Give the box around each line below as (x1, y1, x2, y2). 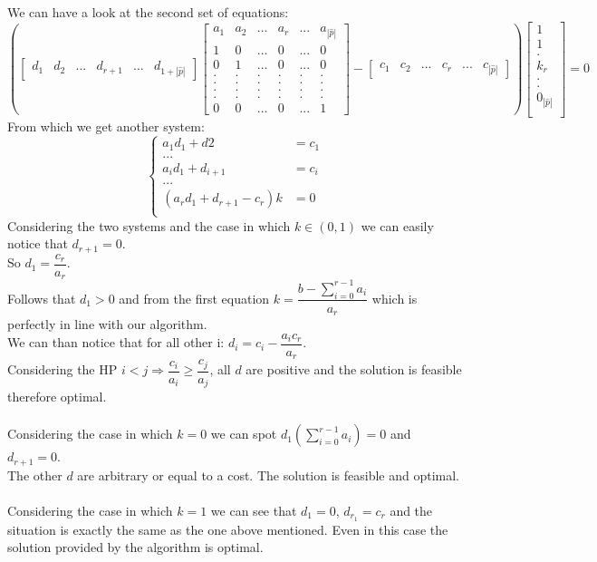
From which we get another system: (7, 116, 205, 135)
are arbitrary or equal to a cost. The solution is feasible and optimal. (77, 465, 459, 484)
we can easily (361, 216, 434, 235)
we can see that (210, 500, 297, 519)
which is (371, 288, 418, 307)
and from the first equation (119, 288, 270, 307)
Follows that (7, 288, 76, 307)
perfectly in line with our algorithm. (7, 315, 207, 334)
